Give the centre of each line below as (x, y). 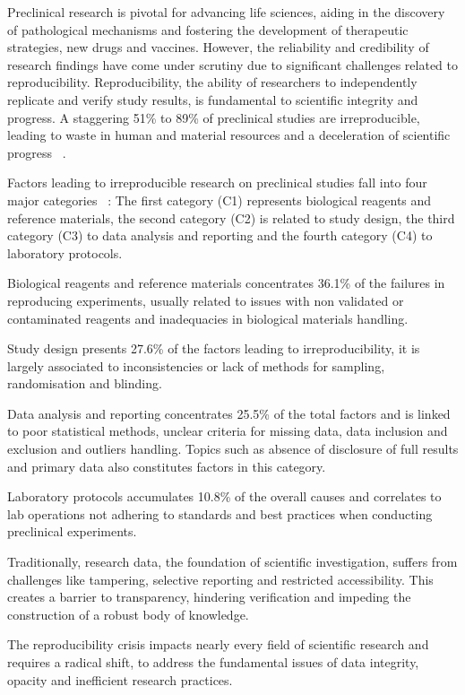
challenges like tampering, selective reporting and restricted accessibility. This (220, 579)
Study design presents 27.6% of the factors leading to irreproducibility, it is (214, 348)
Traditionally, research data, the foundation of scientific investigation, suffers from (232, 562)
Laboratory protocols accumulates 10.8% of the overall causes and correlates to (224, 496)
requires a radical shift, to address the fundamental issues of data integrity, (213, 662)
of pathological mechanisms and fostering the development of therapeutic (208, 29)
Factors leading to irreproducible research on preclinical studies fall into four (217, 182)
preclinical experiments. (72, 531)
